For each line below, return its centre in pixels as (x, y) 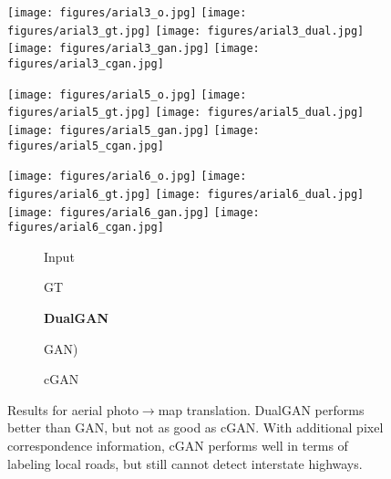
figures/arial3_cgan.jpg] (86, 63)
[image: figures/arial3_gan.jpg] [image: (134, 49)
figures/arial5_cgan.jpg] (86, 146)
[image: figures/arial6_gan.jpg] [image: (134, 212)
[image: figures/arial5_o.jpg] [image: (127, 94)
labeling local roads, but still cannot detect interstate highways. (185, 463)
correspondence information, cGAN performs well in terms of (178, 446)
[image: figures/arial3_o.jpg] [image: (127, 13)
